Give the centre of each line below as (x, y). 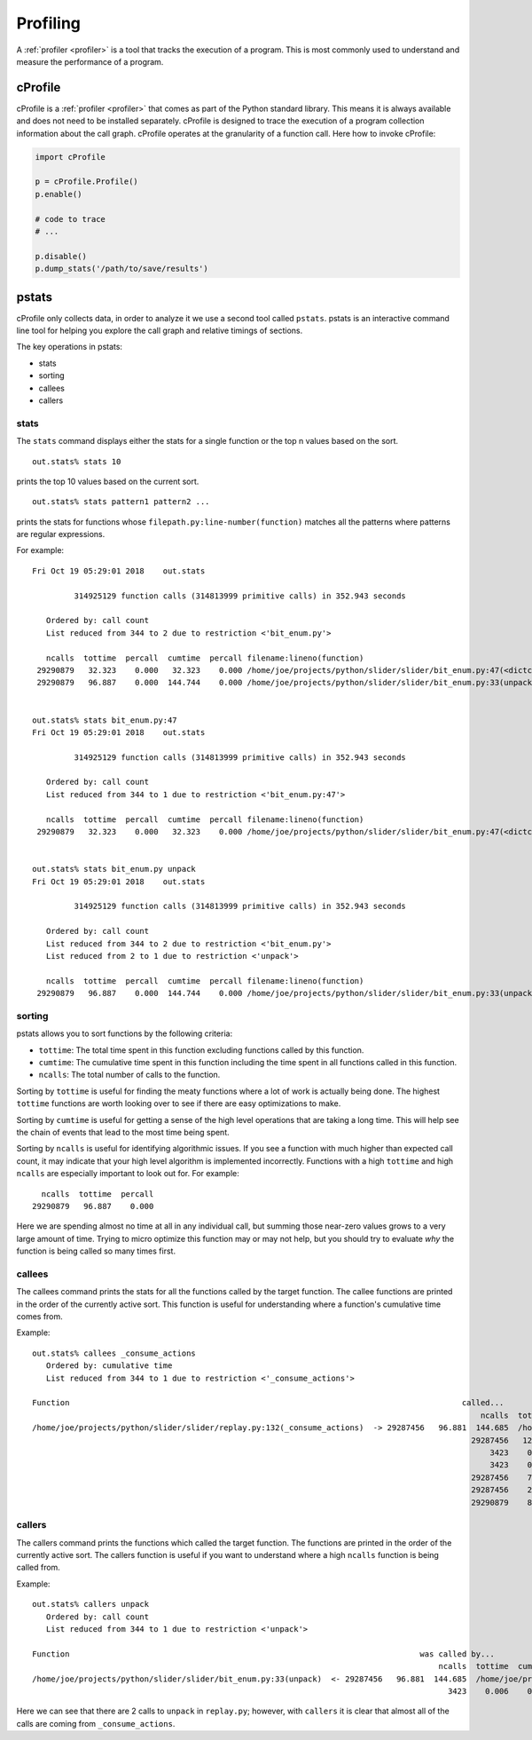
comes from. (40, 1317)
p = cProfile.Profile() (87, 182)
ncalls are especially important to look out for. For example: (128, 1174)
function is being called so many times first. (96, 1251)
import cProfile (70, 157)
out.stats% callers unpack (91, 1604)
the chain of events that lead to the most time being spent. (123, 1132)
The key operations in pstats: (70, 347)
